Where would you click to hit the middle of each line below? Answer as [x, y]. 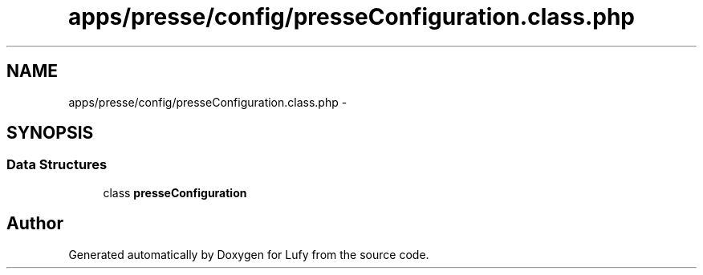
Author [35, 224]
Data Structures [57, 165]
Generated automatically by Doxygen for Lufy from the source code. [249, 254]
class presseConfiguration [175, 192]
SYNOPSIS [50, 133]
